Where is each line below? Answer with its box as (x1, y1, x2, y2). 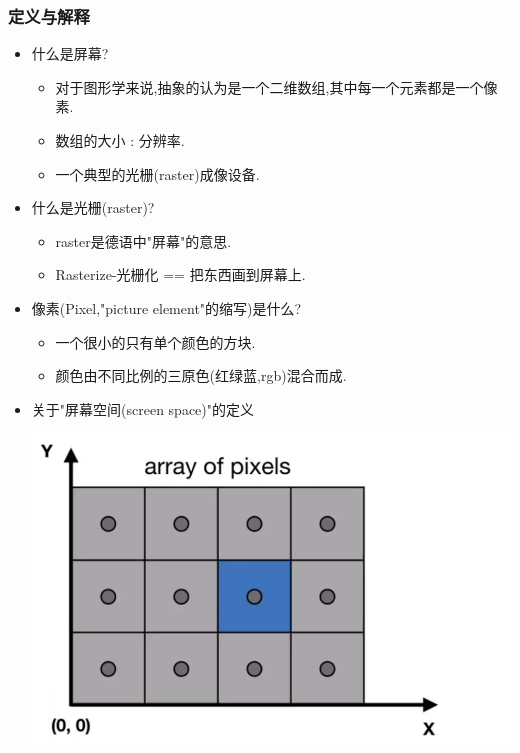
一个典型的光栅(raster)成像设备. (55, 163, 260, 184)
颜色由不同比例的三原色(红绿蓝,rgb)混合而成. (55, 365, 347, 386)
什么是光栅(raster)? (31, 197, 155, 218)
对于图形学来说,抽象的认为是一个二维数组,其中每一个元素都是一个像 (55, 76, 498, 97)
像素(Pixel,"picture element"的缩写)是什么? (31, 297, 302, 318)
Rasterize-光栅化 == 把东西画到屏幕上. (55, 264, 306, 285)
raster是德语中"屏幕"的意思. (55, 230, 232, 251)
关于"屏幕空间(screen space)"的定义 (31, 398, 254, 419)
